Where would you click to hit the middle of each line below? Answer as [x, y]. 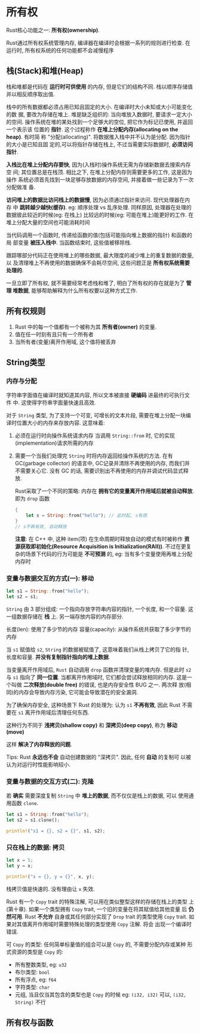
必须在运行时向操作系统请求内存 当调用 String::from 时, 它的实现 [95, 436]
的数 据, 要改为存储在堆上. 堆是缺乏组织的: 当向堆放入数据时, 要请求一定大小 [99, 114]
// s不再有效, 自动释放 [41, 526]
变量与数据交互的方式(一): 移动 [50, 578]
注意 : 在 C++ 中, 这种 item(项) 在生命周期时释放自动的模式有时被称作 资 [102, 539]
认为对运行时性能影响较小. [39, 764]
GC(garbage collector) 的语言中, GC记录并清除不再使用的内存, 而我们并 [102, 463]
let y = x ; [20, 866]
